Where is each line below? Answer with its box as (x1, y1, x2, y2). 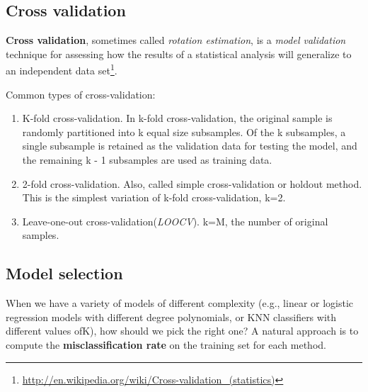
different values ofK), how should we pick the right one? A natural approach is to (6, 323, 359, 338)
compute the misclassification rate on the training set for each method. (6, 337, 326, 352)
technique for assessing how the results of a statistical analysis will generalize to (6, 46, 352, 61)
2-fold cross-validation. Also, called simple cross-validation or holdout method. (22, 176, 362, 191)
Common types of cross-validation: (6, 86, 156, 101)
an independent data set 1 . (6, 61, 117, 78)
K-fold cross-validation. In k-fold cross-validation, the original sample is (22, 111, 333, 125)
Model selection (6, 262, 123, 284)
